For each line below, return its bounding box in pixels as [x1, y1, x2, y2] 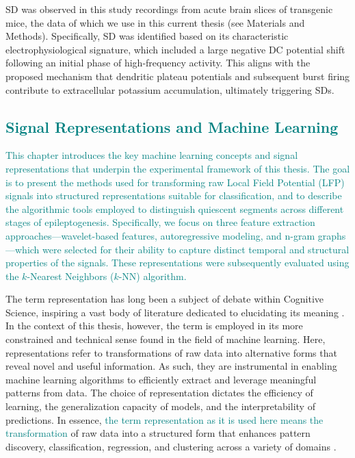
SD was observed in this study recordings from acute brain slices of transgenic [5, 2, 333, 16]
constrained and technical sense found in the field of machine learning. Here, [5, 332, 326, 346]
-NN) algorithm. [118, 268, 187, 283]
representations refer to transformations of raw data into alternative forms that [5, 345, 337, 359]
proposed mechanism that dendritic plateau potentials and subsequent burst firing [5, 68, 350, 83]
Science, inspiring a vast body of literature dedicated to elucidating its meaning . [5, 305, 345, 319]
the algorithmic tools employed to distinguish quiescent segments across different [5, 201, 344, 216]
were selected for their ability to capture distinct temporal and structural [42, 242, 350, 256]
